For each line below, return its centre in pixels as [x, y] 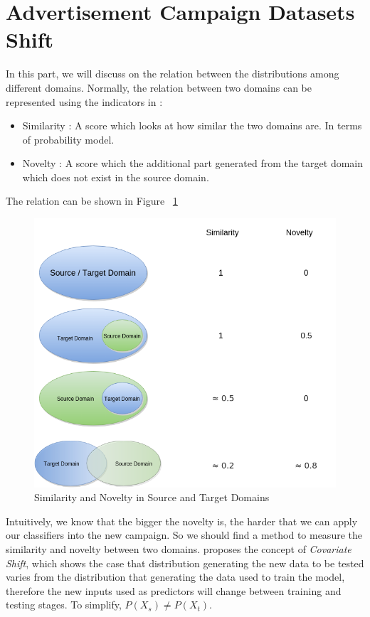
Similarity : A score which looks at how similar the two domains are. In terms [192, 125]
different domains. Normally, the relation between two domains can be [159, 87]
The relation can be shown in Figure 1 [92, 201]
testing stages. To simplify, [64, 605]
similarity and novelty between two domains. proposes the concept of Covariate [179, 549]
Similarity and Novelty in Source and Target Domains [152, 497]
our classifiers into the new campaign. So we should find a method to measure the [184, 535]
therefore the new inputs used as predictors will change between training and [174, 590]
